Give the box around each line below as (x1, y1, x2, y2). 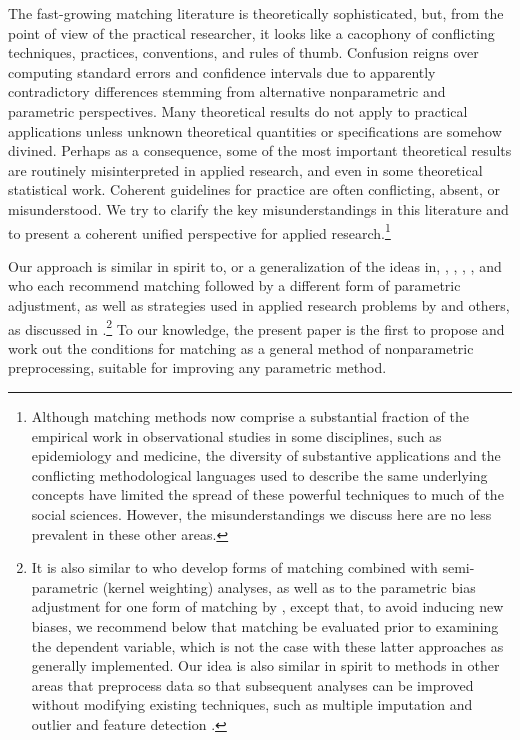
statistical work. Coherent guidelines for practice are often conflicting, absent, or (8, 179, 501, 200)
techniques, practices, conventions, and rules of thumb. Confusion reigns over (8, 42, 479, 63)
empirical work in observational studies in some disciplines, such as (31, 425, 442, 446)
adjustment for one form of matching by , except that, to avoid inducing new (31, 596, 504, 617)
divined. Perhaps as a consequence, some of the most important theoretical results (8, 140, 512, 161)
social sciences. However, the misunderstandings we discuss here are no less (31, 503, 492, 524)
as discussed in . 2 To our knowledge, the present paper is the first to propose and (8, 315, 505, 339)
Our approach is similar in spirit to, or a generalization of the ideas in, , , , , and (8, 255, 502, 276)
